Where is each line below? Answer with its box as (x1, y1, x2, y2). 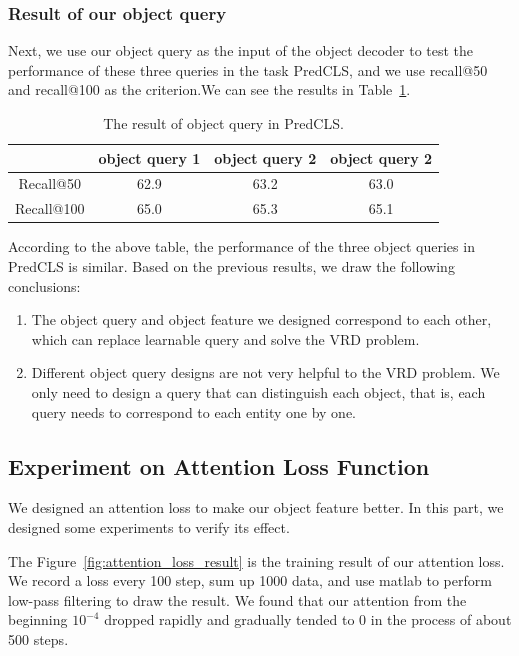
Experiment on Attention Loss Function (8, 450, 430, 481)
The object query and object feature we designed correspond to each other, (31, 309, 492, 330)
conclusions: (8, 275, 81, 296)
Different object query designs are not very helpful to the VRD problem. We (31, 362, 500, 383)
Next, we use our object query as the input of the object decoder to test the (8, 40, 474, 61)
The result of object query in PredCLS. (103, 113, 344, 133)
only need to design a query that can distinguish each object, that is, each (31, 381, 486, 402)
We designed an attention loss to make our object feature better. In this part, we (8, 497, 504, 518)
